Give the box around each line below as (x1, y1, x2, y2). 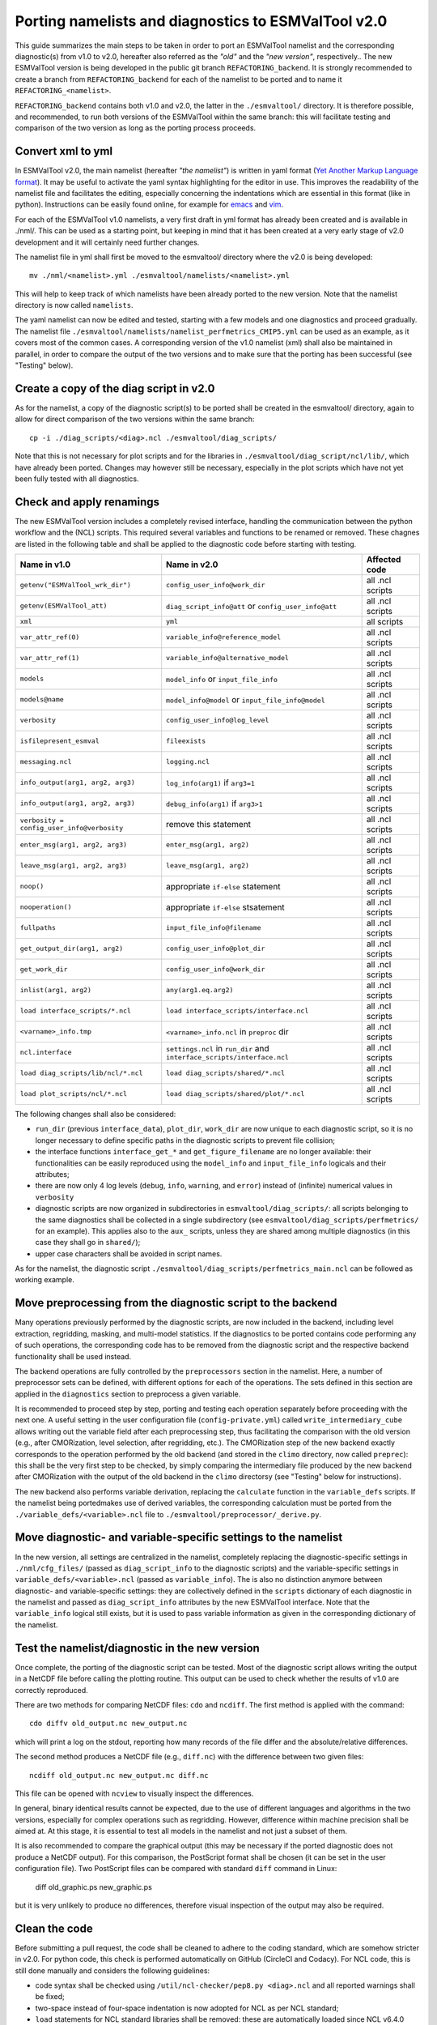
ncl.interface (19, 1048, 72, 1057)
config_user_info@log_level (166, 716, 269, 725)
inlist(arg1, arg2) (19, 986, 92, 995)
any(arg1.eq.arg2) (166, 986, 234, 995)
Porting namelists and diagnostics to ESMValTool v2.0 (15, 12, 388, 30)
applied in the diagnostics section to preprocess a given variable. (15, 1389, 241, 1399)
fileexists (166, 737, 206, 745)
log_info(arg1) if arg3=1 (166, 777, 255, 788)
